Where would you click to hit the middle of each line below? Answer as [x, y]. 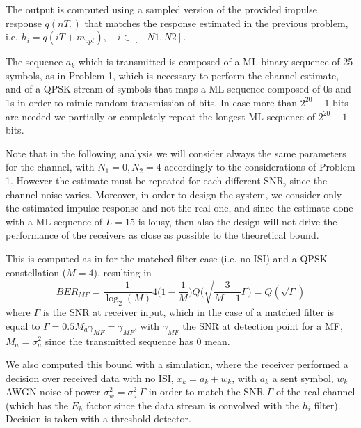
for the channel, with [50, 167]
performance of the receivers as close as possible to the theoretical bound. [162, 235]
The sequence [34, 62]
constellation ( [36, 272]
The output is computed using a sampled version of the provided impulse [162, 9]
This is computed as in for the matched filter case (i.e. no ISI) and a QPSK [167, 258]
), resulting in [122, 272]
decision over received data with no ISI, [90, 378]
